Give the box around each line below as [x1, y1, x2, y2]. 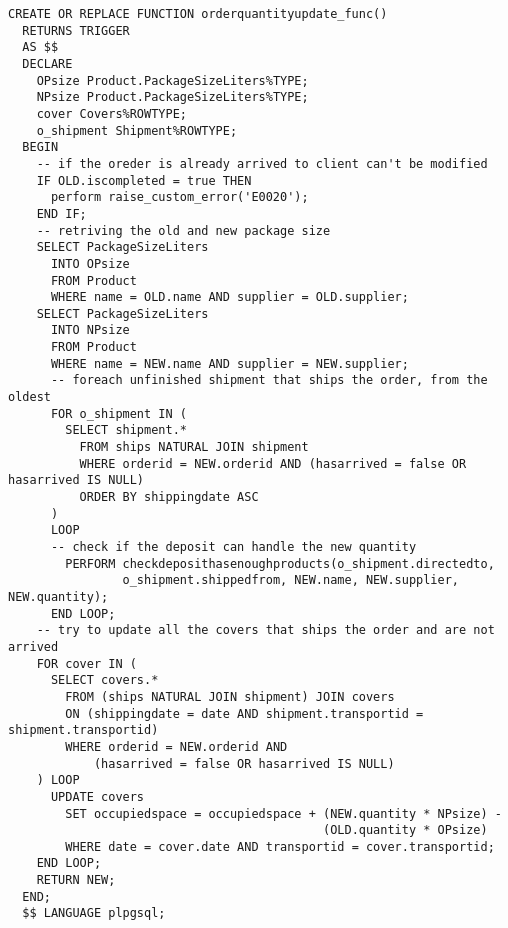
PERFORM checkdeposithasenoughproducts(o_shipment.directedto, [65, 556, 495, 571]
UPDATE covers [50, 789, 145, 804]
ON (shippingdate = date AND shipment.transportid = [65, 706, 424, 721]
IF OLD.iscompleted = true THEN [36, 173, 252, 188]
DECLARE [22, 56, 73, 71]
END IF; [36, 206, 87, 221]
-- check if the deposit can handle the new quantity [50, 540, 417, 554]
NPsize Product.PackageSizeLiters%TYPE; [36, 90, 309, 105]
